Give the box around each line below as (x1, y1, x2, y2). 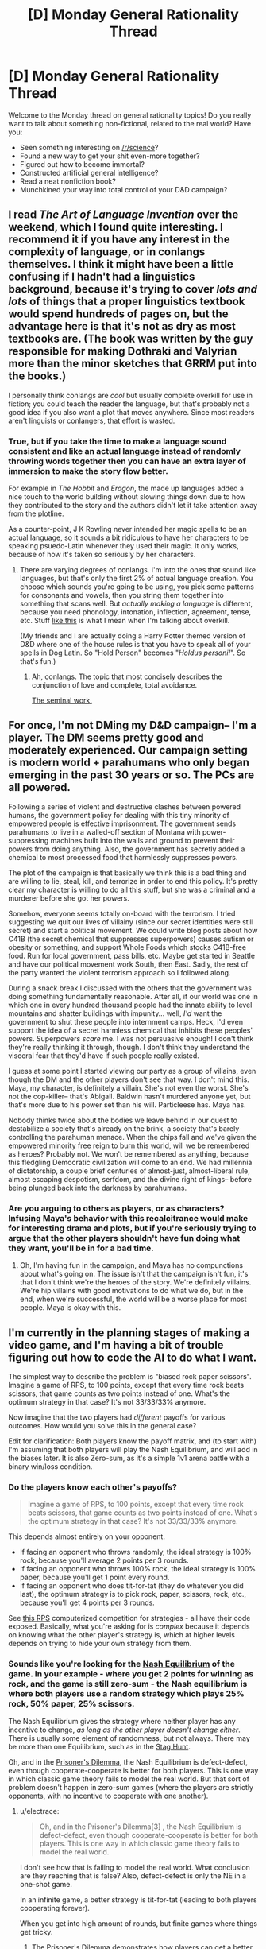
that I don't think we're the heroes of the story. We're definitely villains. (19, 1277, 252, 1287)
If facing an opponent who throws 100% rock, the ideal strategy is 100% (19, 1564, 256, 1574)
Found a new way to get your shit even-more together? (19, 151, 200, 161)
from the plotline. (8, 509, 64, 518)
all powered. (8, 781, 71, 794)
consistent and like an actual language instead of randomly (8, 445, 241, 456)
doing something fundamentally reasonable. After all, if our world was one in (8, 991, 258, 1001)
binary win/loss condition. (8, 1461, 93, 1471)
